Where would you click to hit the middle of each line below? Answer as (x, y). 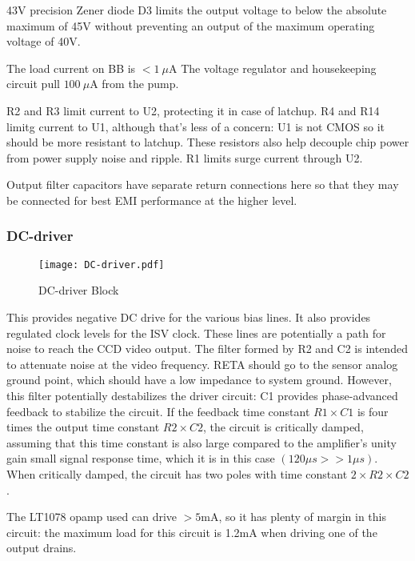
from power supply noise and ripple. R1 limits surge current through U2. (185, 157)
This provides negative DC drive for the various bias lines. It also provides (189, 317)
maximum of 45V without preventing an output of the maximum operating (191, 25)
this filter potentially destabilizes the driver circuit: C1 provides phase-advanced (202, 395)
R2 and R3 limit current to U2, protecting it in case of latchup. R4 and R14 (193, 110)
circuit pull (33, 84)
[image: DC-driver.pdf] (102, 264)
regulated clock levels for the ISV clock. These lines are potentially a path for (196, 333)
